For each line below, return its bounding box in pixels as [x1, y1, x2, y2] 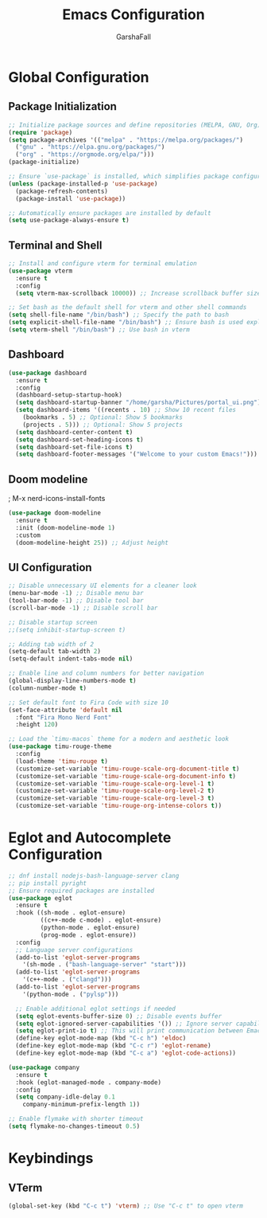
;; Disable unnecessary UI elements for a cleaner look [8, 582, 197, 590]
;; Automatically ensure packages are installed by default [8, 209, 212, 217]
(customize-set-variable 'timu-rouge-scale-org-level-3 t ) [15, 794, 215, 802]
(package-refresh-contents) [15, 187, 109, 195]
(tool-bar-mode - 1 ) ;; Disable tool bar [8, 597, 145, 605]
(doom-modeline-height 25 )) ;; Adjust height [15, 539, 169, 546]
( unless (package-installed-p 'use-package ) [8, 179, 158, 188]
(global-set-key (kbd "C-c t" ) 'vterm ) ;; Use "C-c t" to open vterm [8, 1201, 244, 1210]
